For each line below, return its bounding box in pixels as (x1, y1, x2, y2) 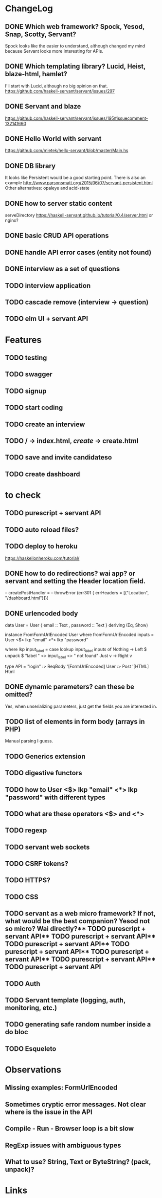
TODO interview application (5, 282, 91, 290)
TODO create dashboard (5, 470, 80, 478)
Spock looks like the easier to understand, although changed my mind (5, 43, 145, 49)
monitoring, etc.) (5, 1004, 57, 1012)
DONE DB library (5, 162, 56, 170)
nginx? (5, 218, 18, 223)
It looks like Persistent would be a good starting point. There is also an (5, 174, 146, 181)
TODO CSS (5, 893, 38, 901)
